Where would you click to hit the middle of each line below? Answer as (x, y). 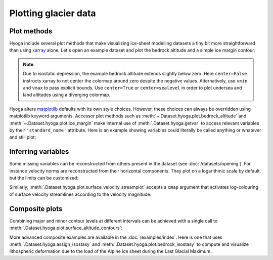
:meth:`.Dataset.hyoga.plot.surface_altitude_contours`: (66, 228)
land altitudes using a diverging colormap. (67, 95)
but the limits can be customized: (44, 178)
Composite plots (36, 209)
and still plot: (23, 137)
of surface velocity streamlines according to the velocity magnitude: (80, 194)
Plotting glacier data (53, 13)
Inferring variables (39, 152)
